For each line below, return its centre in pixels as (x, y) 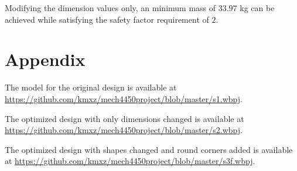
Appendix (45, 59)
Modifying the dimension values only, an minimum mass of (110, 8)
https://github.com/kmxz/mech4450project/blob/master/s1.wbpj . (124, 98)
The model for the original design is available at (91, 87)
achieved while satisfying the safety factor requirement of (107, 19)
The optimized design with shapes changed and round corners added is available (149, 149)
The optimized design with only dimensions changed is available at (124, 118)
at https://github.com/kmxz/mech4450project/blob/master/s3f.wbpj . (130, 161)
